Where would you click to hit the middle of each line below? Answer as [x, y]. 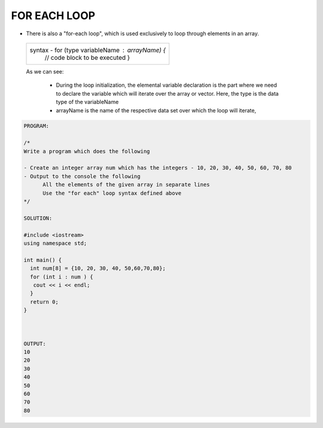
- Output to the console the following [82, 176]
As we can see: [45, 71]
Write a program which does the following [87, 151]
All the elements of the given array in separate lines [126, 185]
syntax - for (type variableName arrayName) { [98, 50]
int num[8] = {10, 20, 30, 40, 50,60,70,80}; [98, 268]
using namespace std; [55, 243]
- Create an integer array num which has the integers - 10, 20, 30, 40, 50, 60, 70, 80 [158, 168]
